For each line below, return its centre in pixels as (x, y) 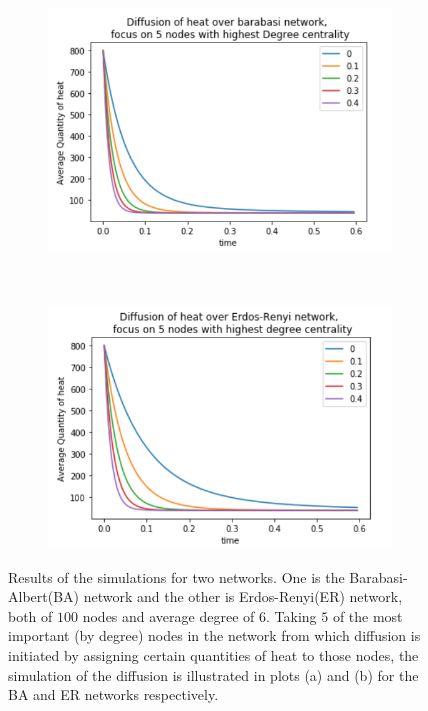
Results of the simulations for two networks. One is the (176, 576)
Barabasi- (378, 576)
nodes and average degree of (168, 615)
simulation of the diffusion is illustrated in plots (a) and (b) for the (213, 674)
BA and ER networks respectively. (113, 694)
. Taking (291, 615)
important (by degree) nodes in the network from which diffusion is (214, 635)
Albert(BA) (44, 596)
